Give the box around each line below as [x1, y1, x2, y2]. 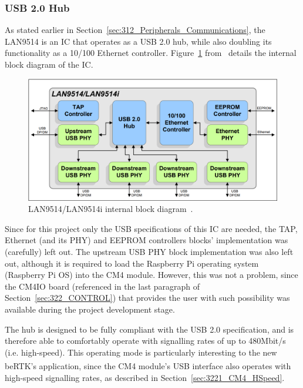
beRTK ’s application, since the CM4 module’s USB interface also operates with [5, 360, 291, 372]
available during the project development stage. [5, 303, 175, 315]
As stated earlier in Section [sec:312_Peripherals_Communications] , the [5, 24, 265, 36]
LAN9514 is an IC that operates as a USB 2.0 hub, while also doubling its [5, 35, 272, 47]
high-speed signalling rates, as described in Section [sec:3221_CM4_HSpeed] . [5, 371, 285, 383]
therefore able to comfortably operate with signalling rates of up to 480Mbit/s [5, 334, 286, 347]
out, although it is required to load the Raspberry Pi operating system [5, 257, 259, 269]
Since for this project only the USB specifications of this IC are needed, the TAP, [5, 222, 298, 234]
